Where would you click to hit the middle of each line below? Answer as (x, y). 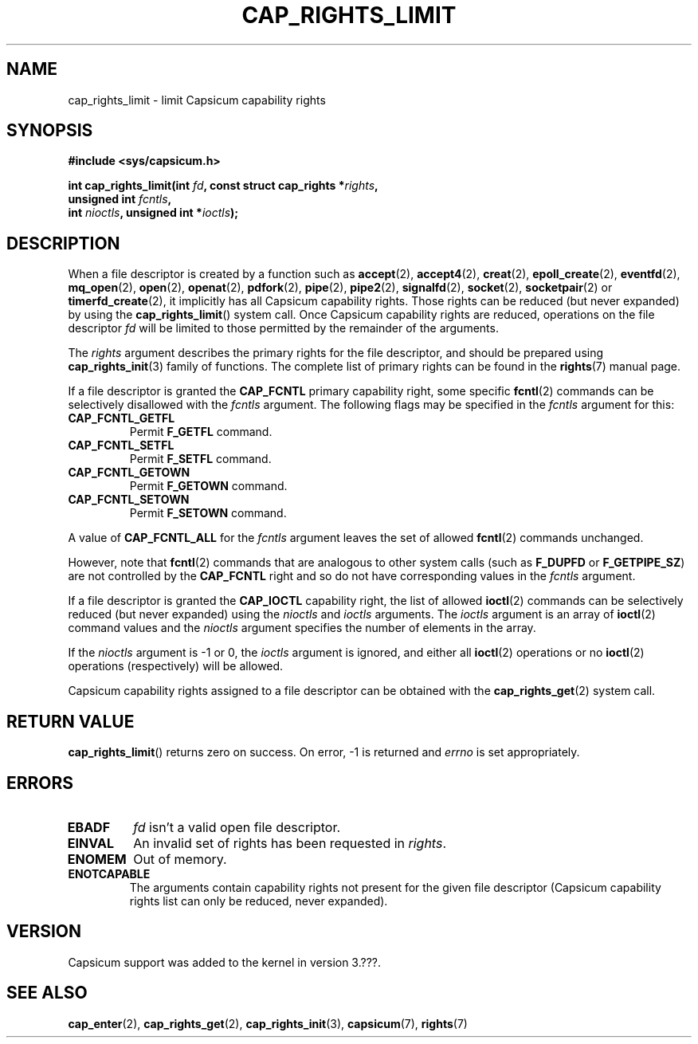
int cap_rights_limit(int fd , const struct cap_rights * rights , (223, 186)
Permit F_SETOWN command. (208, 513)
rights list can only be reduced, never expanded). (259, 901)
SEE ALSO (47, 993)
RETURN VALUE (71, 721)
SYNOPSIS (50, 131)
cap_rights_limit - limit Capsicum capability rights (197, 100)
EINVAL (90, 843)
